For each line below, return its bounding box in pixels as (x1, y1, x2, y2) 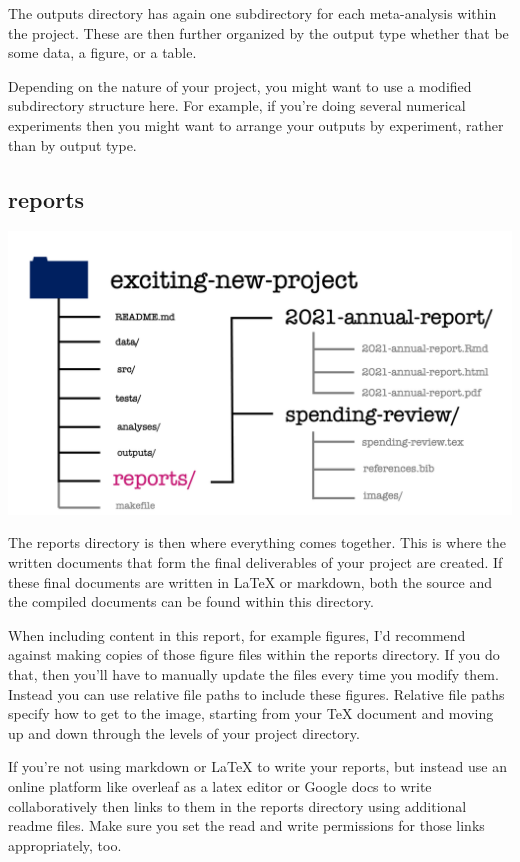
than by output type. (8, 134, 137, 155)
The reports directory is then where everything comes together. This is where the (8, 532, 507, 553)
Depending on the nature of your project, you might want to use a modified (8, 75, 472, 96)
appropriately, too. (8, 834, 122, 855)
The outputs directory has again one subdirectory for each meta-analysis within (8, 3, 497, 23)
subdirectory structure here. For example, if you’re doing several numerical (8, 95, 466, 116)
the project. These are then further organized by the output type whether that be (8, 22, 509, 43)
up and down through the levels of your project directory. (8, 722, 360, 743)
